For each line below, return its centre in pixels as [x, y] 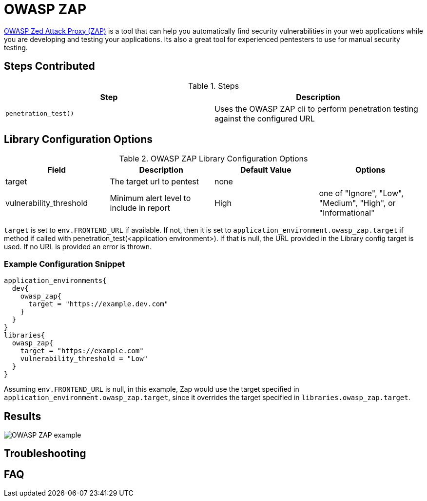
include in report [140, 208]
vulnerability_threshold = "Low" [84, 359]
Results [23, 416]
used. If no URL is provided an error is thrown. [78, 247]
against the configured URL [265, 118]
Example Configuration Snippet [65, 264]
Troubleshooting [45, 454]
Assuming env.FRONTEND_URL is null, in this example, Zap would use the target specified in [152, 389]
